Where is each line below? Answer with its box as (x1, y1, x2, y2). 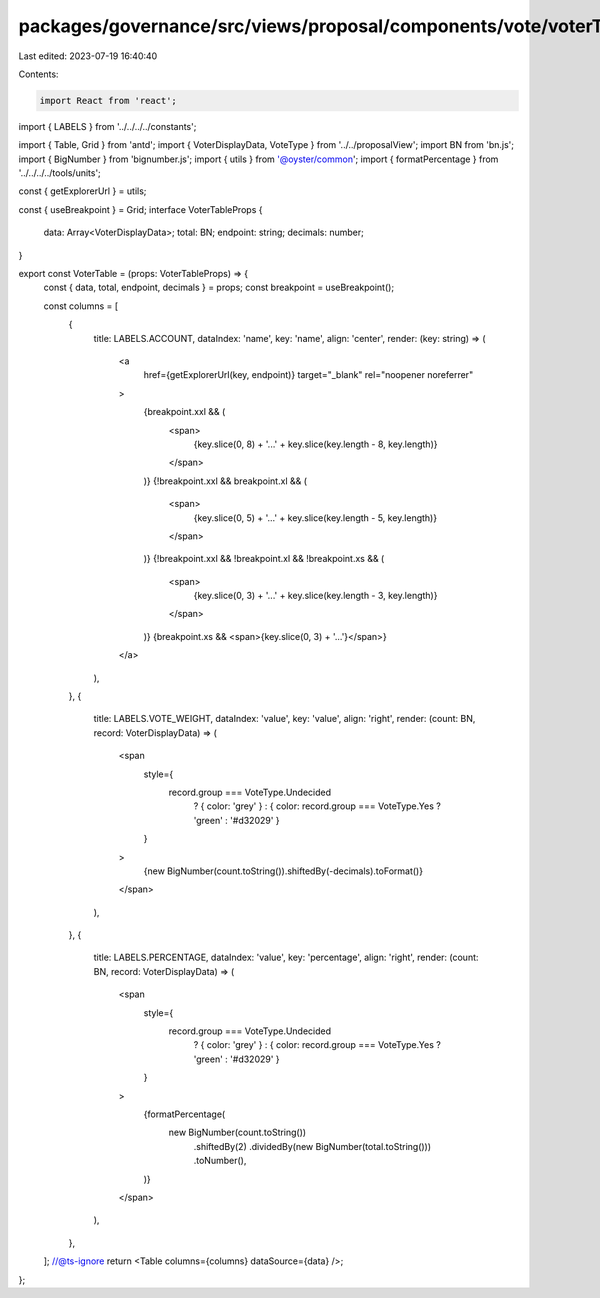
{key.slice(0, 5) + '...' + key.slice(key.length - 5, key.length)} (193, 511, 438, 524)
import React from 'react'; (39, 95, 177, 106)
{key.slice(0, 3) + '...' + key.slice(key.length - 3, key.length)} (193, 590, 438, 602)
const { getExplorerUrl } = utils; (18, 185, 147, 197)
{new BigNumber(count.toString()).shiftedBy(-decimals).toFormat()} (143, 865, 424, 877)
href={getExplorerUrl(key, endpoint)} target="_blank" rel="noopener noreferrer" (143, 369, 474, 381)
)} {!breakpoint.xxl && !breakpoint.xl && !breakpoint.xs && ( (143, 553, 385, 565)
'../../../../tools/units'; (18, 167, 102, 179)
